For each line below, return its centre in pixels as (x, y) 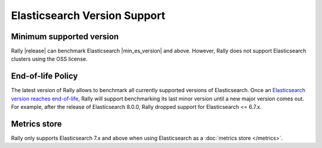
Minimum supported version (65, 37)
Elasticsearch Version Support (88, 15)
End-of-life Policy (44, 76)
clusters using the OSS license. (49, 59)
